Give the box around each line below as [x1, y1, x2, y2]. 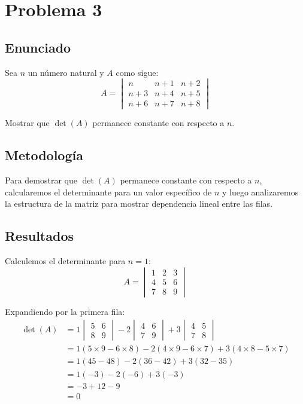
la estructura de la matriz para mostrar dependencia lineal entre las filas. [5, 197, 273, 210]
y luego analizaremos [222, 185, 299, 198]
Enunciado [5, 38, 71, 56]
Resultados [5, 227, 74, 245]
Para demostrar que [5, 174, 77, 186]
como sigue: [116, 66, 159, 78]
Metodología [5, 146, 83, 164]
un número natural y [28, 66, 104, 78]
